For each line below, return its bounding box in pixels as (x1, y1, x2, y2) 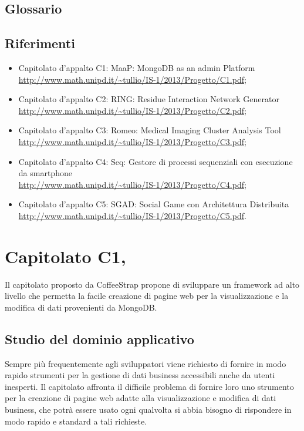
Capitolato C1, (5, 244, 126, 268)
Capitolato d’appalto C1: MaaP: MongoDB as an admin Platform (18, 61, 255, 73)
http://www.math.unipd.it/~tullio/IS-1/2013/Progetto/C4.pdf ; (18, 178, 246, 190)
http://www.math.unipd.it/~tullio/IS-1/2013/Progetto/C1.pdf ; (18, 73, 246, 85)
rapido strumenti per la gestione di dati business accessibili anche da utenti (5, 369, 275, 381)
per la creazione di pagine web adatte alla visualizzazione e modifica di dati (5, 392, 276, 404)
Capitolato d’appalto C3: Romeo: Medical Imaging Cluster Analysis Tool (18, 124, 281, 136)
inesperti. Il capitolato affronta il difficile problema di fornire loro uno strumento (5, 380, 294, 392)
